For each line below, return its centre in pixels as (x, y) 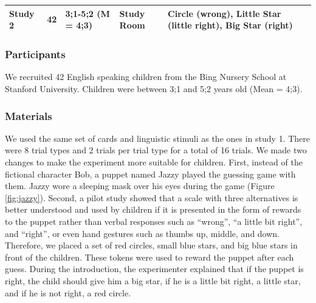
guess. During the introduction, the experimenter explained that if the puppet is (154, 269)
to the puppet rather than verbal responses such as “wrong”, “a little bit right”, (154, 221)
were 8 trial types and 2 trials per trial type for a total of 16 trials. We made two (156, 150)
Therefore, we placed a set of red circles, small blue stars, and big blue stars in (151, 245)
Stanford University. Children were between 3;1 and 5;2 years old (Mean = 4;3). (154, 88)
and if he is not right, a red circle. (68, 292)
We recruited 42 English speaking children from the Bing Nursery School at (146, 77)
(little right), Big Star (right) (230, 25)
